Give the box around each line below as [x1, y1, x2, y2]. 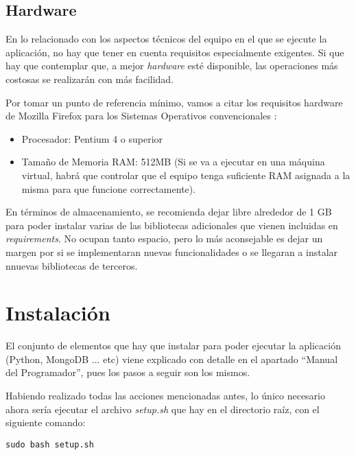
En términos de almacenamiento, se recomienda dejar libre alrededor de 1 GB [5, 205, 332, 219]
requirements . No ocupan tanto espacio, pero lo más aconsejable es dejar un [5, 231, 323, 246]
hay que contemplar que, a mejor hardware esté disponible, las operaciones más [5, 58, 338, 73]
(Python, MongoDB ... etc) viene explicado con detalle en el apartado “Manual [5, 351, 338, 366]
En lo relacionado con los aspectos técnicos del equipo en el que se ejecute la [5, 32, 327, 46]
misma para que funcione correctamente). [21, 181, 196, 196]
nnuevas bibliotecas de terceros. [5, 258, 138, 272]
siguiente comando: [5, 415, 86, 430]
